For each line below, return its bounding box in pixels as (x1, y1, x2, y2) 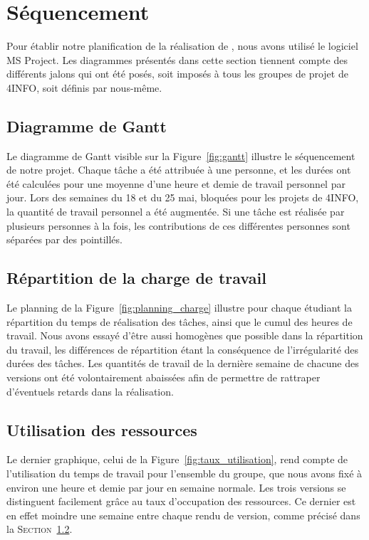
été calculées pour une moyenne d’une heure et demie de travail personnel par (6, 176, 345, 191)
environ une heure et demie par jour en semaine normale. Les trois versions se (6, 480, 346, 494)
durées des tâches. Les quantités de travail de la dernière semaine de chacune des (6, 356, 359, 371)
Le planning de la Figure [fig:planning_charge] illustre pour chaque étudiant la (6, 300, 352, 315)
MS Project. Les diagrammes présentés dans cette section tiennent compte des (6, 52, 348, 67)
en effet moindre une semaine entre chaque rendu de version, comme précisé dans (6, 507, 360, 522)
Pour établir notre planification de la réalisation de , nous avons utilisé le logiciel (6, 38, 358, 53)
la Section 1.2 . (6, 522, 73, 536)
